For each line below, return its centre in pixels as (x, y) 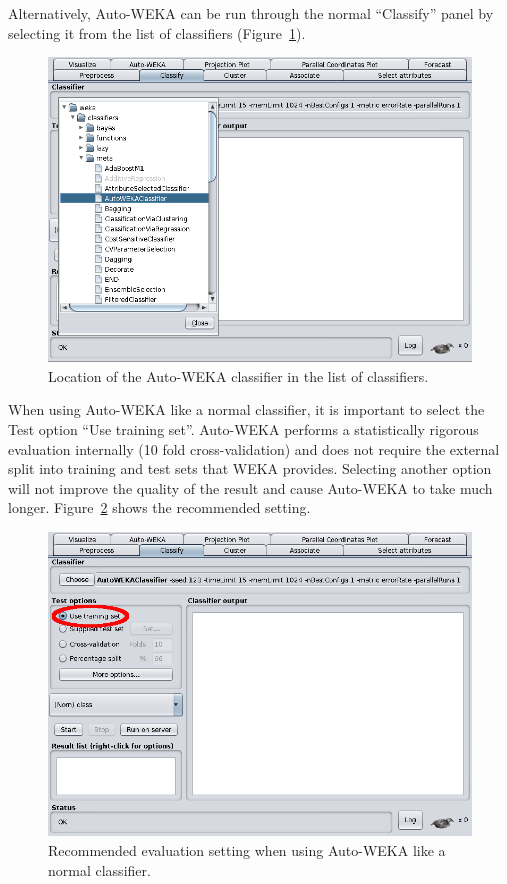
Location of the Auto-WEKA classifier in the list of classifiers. (238, 375)
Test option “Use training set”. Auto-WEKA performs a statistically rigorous (243, 428)
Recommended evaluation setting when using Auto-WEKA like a (247, 849)
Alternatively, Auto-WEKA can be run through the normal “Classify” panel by (251, 13)
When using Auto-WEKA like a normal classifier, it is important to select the (246, 409)
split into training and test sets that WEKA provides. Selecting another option (250, 468)
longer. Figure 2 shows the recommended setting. (159, 507)
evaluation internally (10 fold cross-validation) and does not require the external (254, 448)
